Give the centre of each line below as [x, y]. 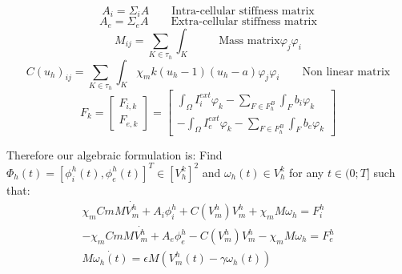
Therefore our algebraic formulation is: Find [115, 154]
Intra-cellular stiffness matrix [243, 11]
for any [307, 172]
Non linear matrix [346, 72]
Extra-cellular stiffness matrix [244, 22]
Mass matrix [249, 40]
